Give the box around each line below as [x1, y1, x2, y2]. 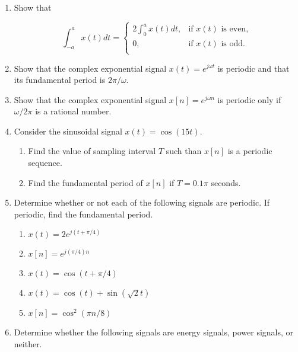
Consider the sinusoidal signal [14, 124, 122, 137]
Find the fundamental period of [28, 176, 143, 188]
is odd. [221, 40, 245, 49]
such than [166, 145, 202, 157]
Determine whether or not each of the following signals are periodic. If [14, 196, 270, 209]
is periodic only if [217, 93, 281, 105]
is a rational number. [35, 105, 112, 117]
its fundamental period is [14, 73, 106, 86]
